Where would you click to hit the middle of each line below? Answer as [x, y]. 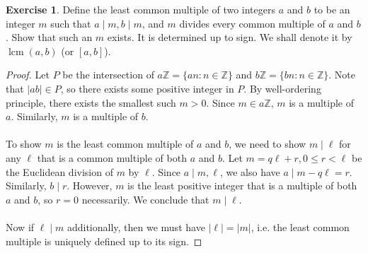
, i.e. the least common [300, 226]
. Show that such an [49, 37]
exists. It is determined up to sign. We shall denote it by [230, 37]
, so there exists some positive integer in [147, 88]
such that [71, 23]
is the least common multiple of [125, 144]
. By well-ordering [282, 88]
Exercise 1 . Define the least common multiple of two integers [140, 9]
